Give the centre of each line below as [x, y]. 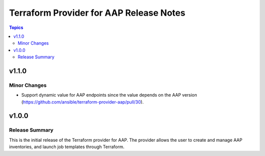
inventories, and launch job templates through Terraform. [67, 147]
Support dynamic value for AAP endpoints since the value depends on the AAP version [109, 95]
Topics [16, 27]
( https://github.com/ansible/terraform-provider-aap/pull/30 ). [83, 102]
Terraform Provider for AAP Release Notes [97, 13]
